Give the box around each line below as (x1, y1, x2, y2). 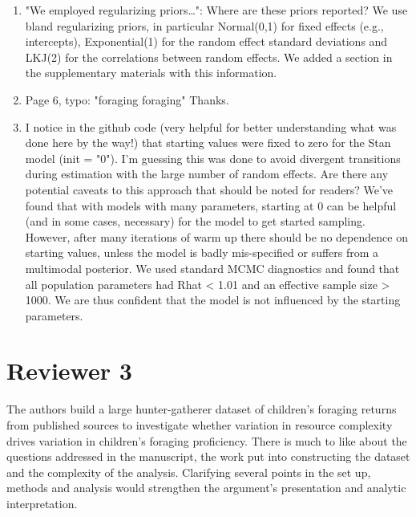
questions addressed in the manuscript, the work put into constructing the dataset (6, 448, 410, 465)
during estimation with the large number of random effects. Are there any (25, 165, 389, 182)
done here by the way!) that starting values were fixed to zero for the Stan (25, 134, 391, 151)
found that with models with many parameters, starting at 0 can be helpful (25, 197, 397, 214)
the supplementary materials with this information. (25, 64, 277, 81)
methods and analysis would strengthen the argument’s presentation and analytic (6, 479, 406, 496)
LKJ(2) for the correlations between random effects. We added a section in (25, 48, 393, 65)
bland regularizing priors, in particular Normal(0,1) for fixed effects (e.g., (25, 17, 384, 34)
